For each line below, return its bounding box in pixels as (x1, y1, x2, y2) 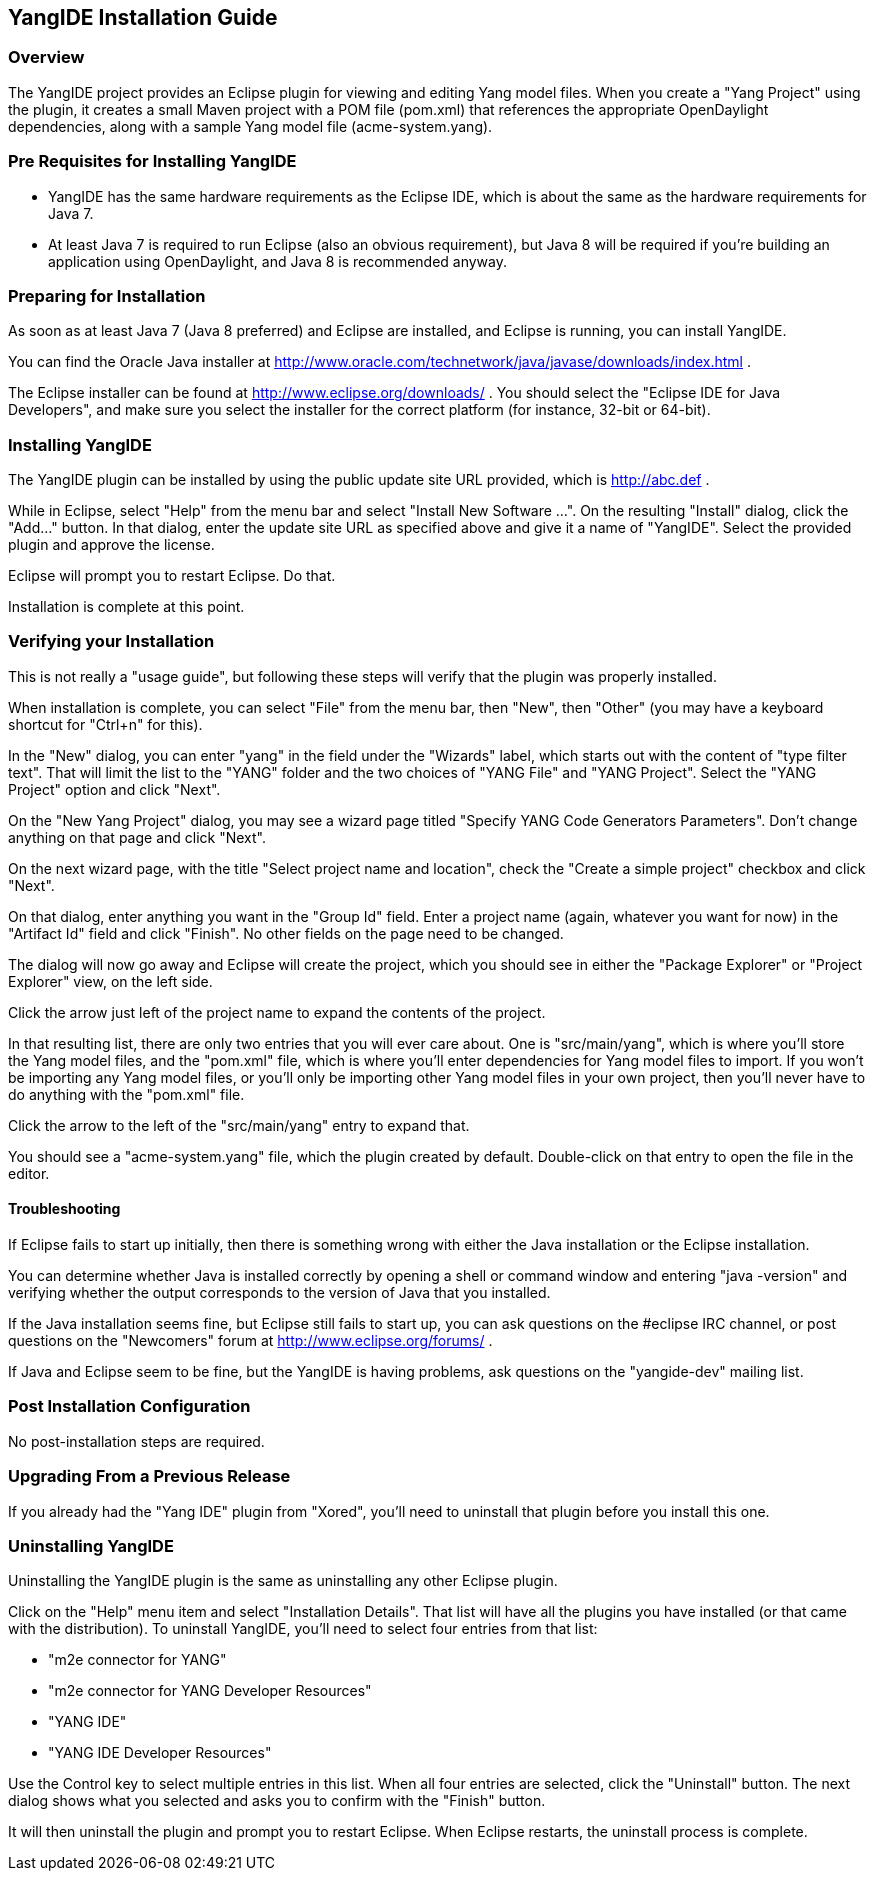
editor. (8, 1164, 50, 1182)
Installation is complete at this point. (8, 598, 245, 616)
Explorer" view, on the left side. (8, 972, 213, 990)
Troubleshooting (8, 1200, 121, 1218)
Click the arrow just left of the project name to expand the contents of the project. (8, 1003, 546, 1021)
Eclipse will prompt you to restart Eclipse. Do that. (8, 567, 336, 585)
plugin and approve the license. (8, 536, 215, 554)
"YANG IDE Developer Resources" (48, 1744, 272, 1762)
